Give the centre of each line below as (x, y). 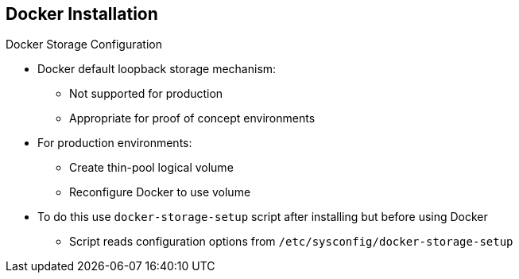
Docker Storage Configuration (84, 45)
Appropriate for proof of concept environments (192, 118)
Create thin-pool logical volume (151, 168)
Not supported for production (146, 94)
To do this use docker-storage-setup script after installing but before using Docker (263, 217)
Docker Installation (82, 14)
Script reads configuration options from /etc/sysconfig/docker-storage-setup (291, 242)
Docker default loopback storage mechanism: (157, 69)
